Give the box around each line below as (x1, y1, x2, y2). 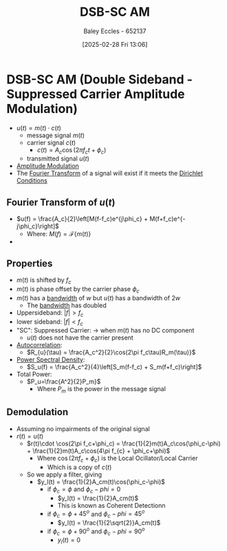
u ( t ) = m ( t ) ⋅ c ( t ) (16, 123, 61, 132)
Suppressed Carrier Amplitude (6, 86, 185, 102)
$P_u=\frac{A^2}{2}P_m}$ (26, 377, 101, 386)
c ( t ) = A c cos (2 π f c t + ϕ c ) (36, 145, 107, 156)
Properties (6, 258, 53, 269)
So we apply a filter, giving (26, 470, 102, 479)
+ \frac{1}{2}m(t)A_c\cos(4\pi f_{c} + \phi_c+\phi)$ (26, 446, 171, 455)
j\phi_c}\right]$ (16, 222, 60, 231)
